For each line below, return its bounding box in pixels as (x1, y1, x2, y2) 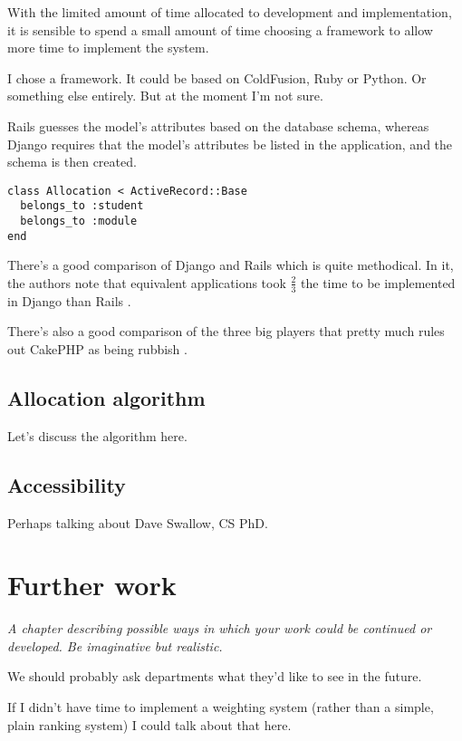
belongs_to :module (20, 215, 138, 228)
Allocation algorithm (7, 383, 206, 411)
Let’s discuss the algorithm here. (7, 426, 188, 445)
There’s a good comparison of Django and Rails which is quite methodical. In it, (7, 255, 454, 274)
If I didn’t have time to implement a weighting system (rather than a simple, (7, 698, 434, 717)
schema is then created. (7, 152, 137, 171)
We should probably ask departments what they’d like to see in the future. (7, 667, 422, 686)
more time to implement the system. (7, 38, 209, 57)
